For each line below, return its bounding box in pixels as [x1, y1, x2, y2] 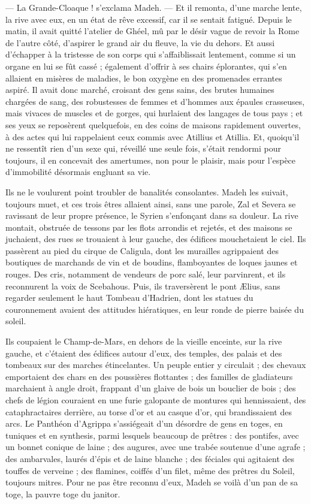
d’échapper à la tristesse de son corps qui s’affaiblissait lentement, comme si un [5, 48, 296, 61]
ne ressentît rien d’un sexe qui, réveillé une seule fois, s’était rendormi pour [5, 142, 281, 155]
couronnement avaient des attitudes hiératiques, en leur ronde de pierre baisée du [5, 303, 304, 315]
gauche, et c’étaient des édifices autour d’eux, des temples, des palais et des [5, 346, 282, 359]
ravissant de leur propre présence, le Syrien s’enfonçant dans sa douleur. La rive [5, 209, 298, 222]
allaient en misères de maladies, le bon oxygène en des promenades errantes [5, 71, 282, 84]
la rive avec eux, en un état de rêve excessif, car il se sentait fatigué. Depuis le [5, 13, 292, 25]
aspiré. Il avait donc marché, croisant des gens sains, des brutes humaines [5, 83, 274, 96]
